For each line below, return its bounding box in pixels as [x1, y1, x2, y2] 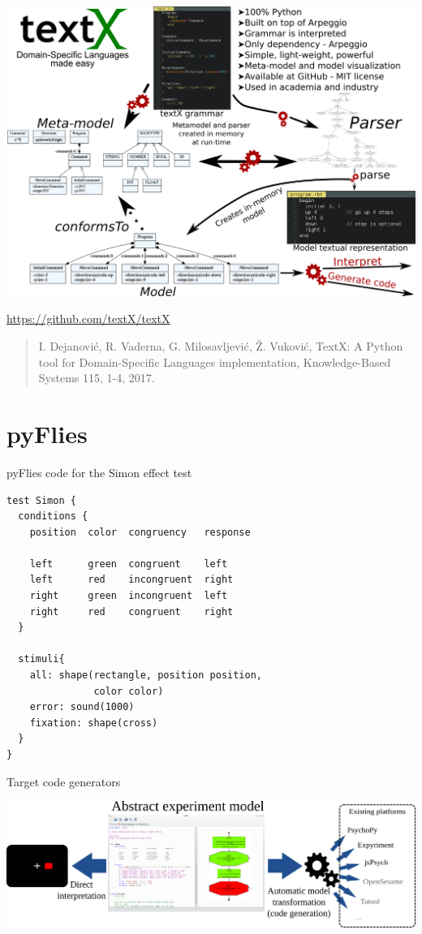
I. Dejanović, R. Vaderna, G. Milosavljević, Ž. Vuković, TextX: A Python [38, 338, 403, 355]
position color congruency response [29, 526, 251, 538]
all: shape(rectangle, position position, [29, 669, 262, 682]
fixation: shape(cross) [29, 717, 158, 729]
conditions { [18, 510, 88, 523]
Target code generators [6, 773, 121, 790]
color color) [93, 685, 164, 697]
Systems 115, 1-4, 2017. [38, 369, 155, 386]
